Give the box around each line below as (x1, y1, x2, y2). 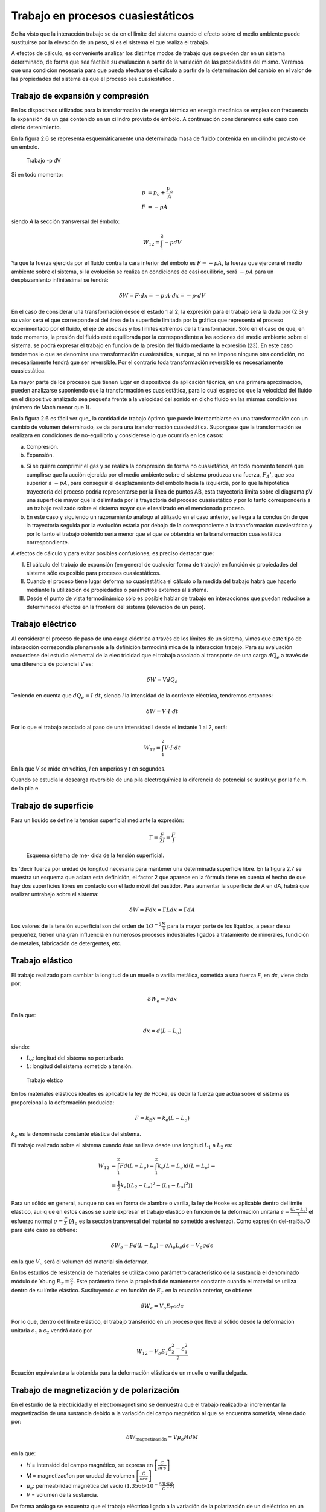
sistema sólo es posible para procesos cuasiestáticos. (26, 569, 161, 577)
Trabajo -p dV (26, 157, 61, 165)
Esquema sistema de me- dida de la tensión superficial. (26, 852, 164, 859)
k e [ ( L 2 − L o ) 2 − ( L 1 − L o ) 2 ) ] (120, 1181, 193, 1190)
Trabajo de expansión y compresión (11, 91, 149, 101)
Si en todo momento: (11, 171, 63, 178)
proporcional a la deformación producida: (11, 1098, 115, 1106)
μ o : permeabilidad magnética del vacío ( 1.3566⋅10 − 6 (26, 1481, 162, 1491)
